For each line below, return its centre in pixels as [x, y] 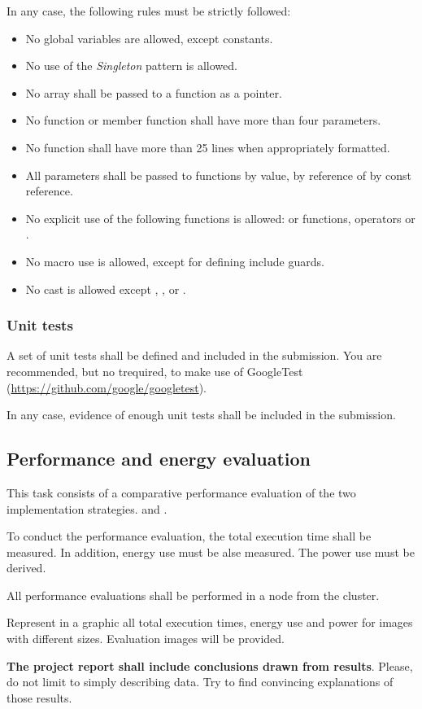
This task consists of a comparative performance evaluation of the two [181, 492]
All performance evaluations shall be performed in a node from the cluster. [193, 595]
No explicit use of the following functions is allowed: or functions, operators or [220, 218]
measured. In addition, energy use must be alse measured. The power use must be [211, 551]
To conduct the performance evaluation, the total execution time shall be [189, 536]
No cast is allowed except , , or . [106, 289]
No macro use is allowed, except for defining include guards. [175, 261]
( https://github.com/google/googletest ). [107, 387]
